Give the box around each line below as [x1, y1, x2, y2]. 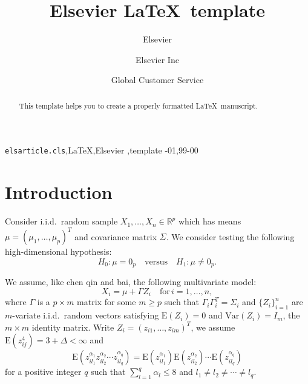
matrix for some [77, 295, 136, 308]
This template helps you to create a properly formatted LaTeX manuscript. [19, 100, 258, 110]
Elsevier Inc [136, 53, 179, 66]
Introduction [5, 180, 113, 204]
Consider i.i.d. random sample [5, 215, 118, 227]
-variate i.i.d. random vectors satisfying [12, 309, 159, 322]
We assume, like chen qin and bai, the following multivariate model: [5, 275, 257, 288]
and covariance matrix [74, 230, 157, 243]
